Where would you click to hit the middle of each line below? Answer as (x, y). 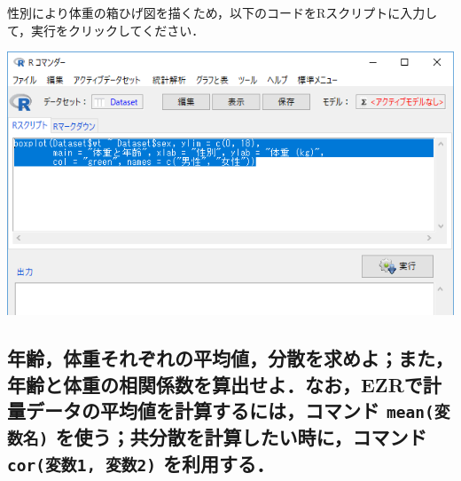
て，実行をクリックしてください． (106, 30)
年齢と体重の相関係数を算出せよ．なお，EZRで (215, 384)
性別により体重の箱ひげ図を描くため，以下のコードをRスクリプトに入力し (223, 12)
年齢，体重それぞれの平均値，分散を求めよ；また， (230, 358)
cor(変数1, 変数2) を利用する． (141, 464)
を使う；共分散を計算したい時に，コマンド (241, 437)
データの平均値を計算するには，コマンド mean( (230, 410)
